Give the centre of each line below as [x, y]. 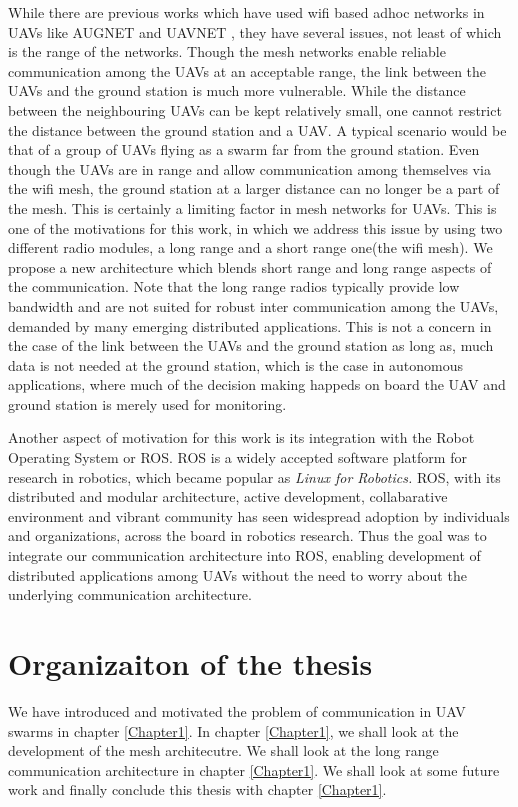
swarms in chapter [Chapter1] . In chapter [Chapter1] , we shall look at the [233, 730]
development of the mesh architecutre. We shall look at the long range [223, 750]
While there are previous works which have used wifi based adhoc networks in [246, 12]
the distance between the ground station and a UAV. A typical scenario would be [257, 129]
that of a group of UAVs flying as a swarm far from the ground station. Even [244, 149]
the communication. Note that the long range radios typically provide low [234, 286]
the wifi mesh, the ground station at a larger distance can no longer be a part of [254, 188]
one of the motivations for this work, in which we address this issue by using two [255, 227]
